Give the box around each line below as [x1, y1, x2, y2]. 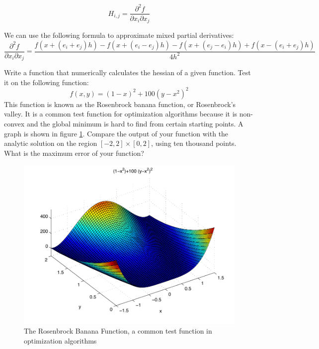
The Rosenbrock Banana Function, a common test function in [24, 326, 212, 336]
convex [4, 118, 25, 128]
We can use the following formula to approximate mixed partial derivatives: [4, 30, 234, 40]
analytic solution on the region [4, 138, 97, 148]
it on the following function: [4, 77, 89, 87]
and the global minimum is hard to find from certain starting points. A [26, 118, 243, 128]
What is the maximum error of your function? [4, 147, 144, 158]
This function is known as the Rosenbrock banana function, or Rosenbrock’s [4, 99, 236, 109]
